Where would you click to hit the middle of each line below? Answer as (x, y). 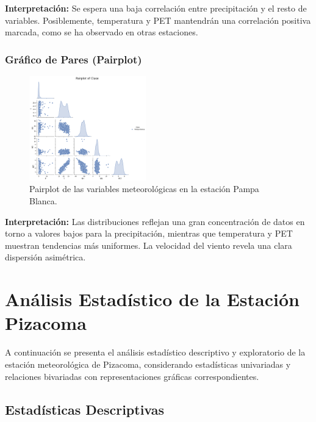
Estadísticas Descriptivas (85, 409)
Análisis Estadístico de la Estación (152, 299)
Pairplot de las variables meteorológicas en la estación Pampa (144, 189)
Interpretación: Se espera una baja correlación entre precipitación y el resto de (156, 8)
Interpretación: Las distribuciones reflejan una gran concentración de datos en (155, 221)
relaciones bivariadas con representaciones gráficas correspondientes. (132, 376)
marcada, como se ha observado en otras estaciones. (102, 32)
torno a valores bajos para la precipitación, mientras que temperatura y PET (149, 233)
